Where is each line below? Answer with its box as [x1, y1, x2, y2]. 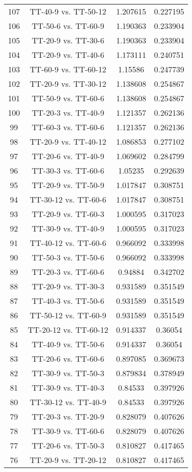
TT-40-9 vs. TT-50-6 [32, 338, 104, 350]
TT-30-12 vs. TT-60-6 [30, 194, 106, 205]
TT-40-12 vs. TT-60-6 [30, 237, 106, 248]
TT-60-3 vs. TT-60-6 [32, 121, 104, 133]
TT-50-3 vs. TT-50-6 [32, 251, 104, 263]
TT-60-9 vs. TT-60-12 [30, 63, 106, 75]
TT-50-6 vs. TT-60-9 [32, 20, 104, 31]
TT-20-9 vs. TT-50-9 [32, 179, 104, 191]
